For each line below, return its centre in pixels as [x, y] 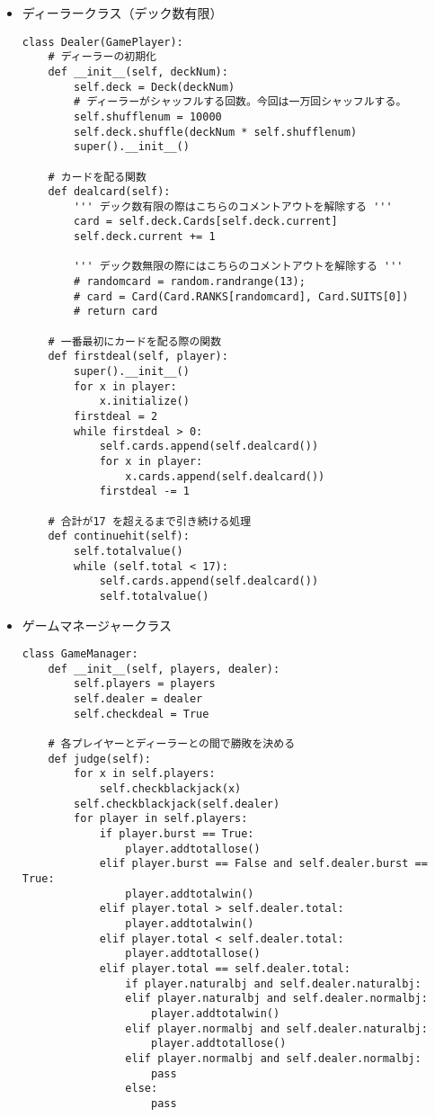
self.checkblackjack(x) [170, 789]
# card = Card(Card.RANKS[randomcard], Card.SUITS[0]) [241, 296]
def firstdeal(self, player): [138, 357]
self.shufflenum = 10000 [148, 116]
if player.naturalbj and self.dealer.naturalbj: [273, 983]
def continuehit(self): [119, 536]
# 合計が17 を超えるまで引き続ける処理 [150, 521]
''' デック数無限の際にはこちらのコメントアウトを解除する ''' [239, 267]
